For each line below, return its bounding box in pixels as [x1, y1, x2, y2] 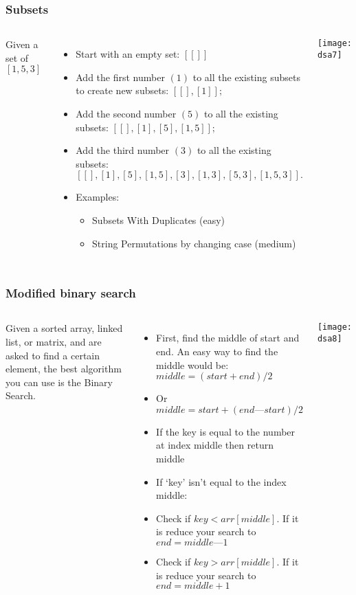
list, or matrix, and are [5, 334, 102, 348]
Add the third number [76, 143, 170, 157]
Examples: [76, 190, 120, 204]
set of [5, 50, 29, 65]
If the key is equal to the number [156, 424, 296, 438]
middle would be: [156, 357, 229, 372]
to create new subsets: [76, 83, 169, 98]
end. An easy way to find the [156, 344, 278, 358]
